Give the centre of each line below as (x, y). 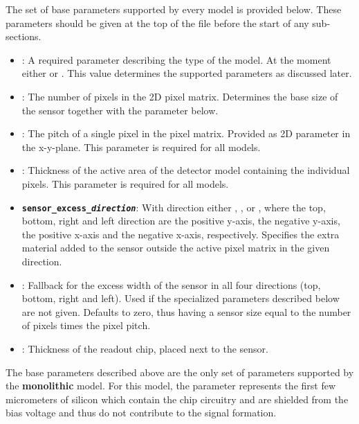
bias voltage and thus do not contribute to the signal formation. (141, 413)
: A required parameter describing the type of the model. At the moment (176, 59)
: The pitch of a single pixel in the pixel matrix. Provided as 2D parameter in (186, 133)
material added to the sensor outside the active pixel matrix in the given (176, 248)
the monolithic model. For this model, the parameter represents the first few (171, 386)
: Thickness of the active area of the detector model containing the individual (186, 170)
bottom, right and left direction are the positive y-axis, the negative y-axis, (181, 221)
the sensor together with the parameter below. (120, 110)
